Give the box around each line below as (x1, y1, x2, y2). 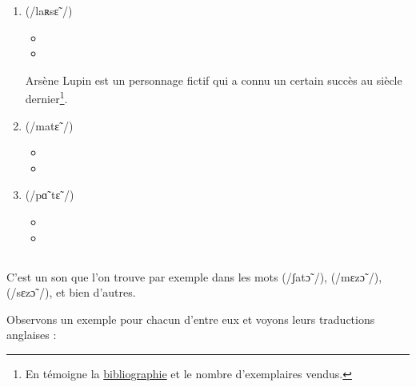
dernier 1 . (25, 88, 68, 107)
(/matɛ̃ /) (25, 117, 74, 134)
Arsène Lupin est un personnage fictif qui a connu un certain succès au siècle (25, 71, 402, 88)
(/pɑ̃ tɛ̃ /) (25, 186, 74, 203)
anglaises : (6, 326, 57, 343)
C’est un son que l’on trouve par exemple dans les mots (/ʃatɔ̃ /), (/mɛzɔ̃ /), (6, 268, 382, 285)
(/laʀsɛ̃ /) (25, 2, 73, 18)
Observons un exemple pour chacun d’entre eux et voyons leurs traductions (6, 310, 375, 327)
